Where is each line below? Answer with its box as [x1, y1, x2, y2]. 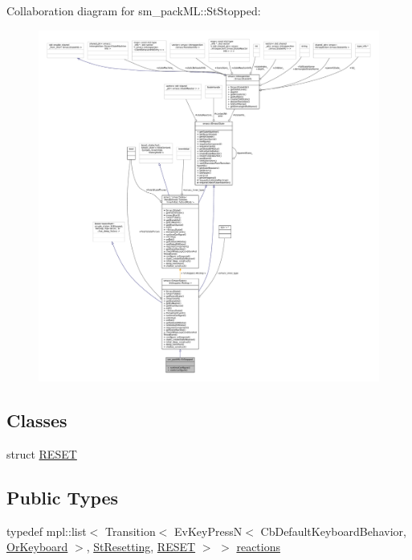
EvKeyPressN [174, 522, 243, 539]
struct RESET [6, 445, 77, 462]
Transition [104, 522, 156, 539]
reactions [236, 538, 280, 555]
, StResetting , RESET [86, 538, 196, 555]
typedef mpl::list [6, 522, 87, 539]
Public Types [6, 484, 119, 509]
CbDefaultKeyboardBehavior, [260, 522, 406, 539]
